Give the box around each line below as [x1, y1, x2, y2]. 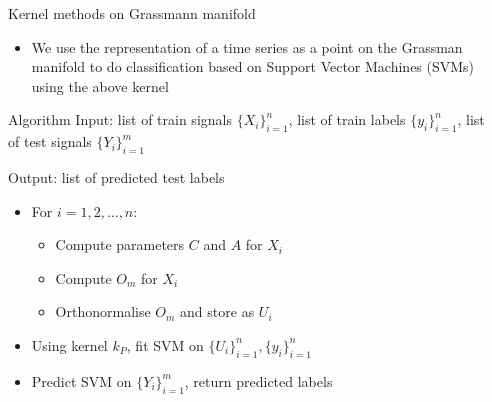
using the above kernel [31, 75, 169, 96]
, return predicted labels [184, 370, 333, 391]
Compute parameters [55, 234, 185, 255]
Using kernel [31, 334, 108, 355]
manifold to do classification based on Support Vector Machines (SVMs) [31, 56, 475, 77]
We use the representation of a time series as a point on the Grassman [31, 36, 463, 57]
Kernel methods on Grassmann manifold [8, 3, 256, 23]
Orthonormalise [55, 301, 151, 322]
